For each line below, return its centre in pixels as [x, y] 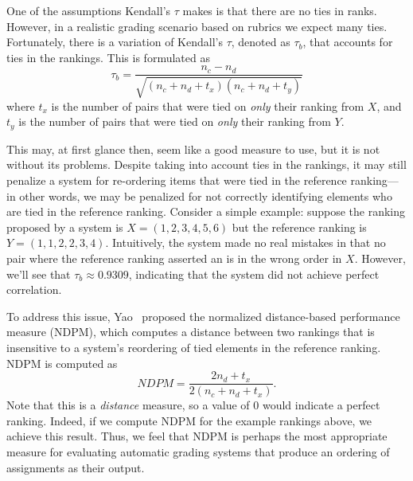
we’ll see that [39, 274]
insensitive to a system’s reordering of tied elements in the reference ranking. [194, 347]
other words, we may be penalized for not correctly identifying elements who [206, 196]
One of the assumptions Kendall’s [89, 10]
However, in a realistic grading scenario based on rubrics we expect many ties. [197, 26]
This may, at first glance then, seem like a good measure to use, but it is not [193, 149]
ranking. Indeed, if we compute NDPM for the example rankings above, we [189, 420]
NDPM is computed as [62, 363]
